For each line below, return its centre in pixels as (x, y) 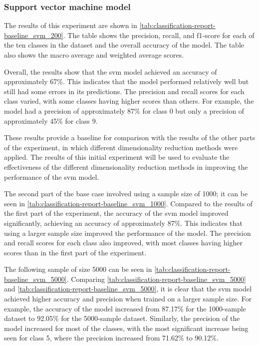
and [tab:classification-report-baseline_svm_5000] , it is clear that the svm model (128, 289)
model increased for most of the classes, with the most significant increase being (126, 328)
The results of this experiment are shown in (71, 25)
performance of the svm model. (52, 177)
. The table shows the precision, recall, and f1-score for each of (159, 35)
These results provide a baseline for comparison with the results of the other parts (130, 137)
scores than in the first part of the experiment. (75, 252)
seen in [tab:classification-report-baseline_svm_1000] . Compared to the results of (129, 203)
